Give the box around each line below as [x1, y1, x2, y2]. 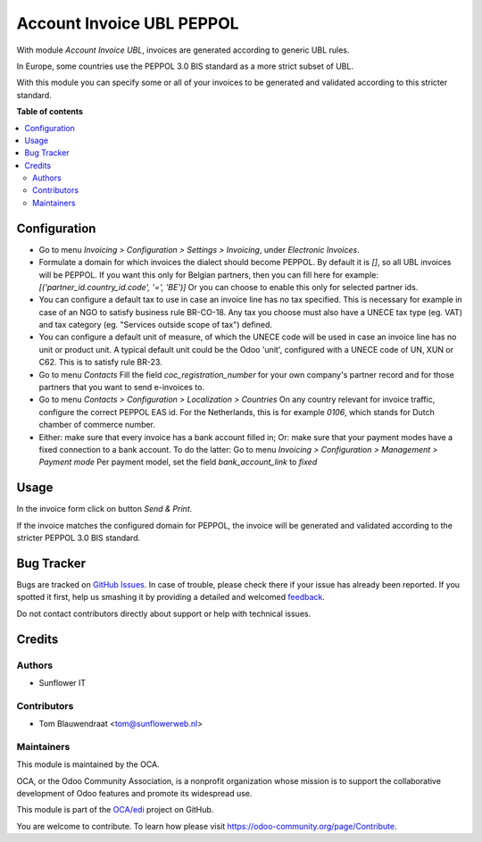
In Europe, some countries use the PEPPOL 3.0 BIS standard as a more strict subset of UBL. [16, 61, 354, 71]
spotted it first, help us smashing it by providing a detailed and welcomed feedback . [16, 592, 326, 603]
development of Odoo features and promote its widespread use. [16, 788, 253, 798]
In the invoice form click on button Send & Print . [16, 504, 193, 514]
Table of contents [16, 106, 84, 117]
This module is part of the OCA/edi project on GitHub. [16, 804, 214, 815]
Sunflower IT [38, 677, 87, 688]
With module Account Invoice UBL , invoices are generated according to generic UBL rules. [16, 45, 350, 55]
